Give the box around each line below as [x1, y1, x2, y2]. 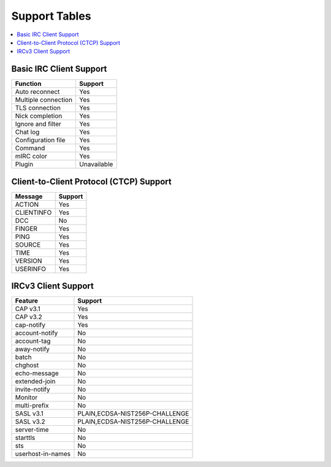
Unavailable [79, 160, 113, 169]
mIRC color [15, 152, 47, 161]
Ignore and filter [15, 120, 61, 128]
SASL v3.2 [15, 417, 45, 426]
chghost [15, 361, 39, 369]
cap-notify [15, 321, 46, 330]
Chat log [15, 128, 40, 136]
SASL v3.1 [15, 409, 44, 418]
